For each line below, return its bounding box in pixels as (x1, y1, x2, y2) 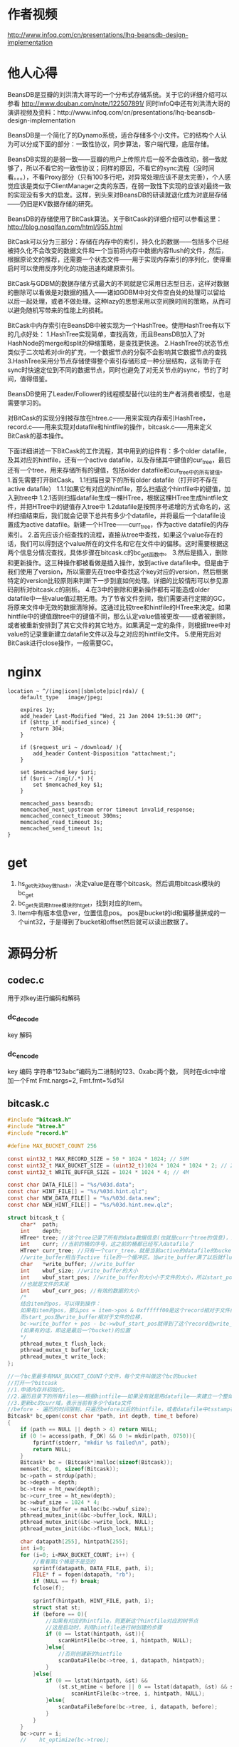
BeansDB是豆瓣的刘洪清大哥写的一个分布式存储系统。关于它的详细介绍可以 (7, 90, 228, 98)
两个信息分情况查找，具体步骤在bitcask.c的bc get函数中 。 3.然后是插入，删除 (7, 548, 228, 559)
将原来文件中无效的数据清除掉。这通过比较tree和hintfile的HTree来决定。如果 (7, 603, 231, 612)
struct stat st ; (33, 1604, 81, 1611)
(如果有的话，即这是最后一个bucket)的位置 (20, 1326, 131, 1334)
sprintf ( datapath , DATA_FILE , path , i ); (33, 1565, 154, 1572)
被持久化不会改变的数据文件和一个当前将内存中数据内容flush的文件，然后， (7, 246, 228, 254)
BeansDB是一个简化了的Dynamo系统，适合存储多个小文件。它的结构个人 (7, 130, 221, 139)
